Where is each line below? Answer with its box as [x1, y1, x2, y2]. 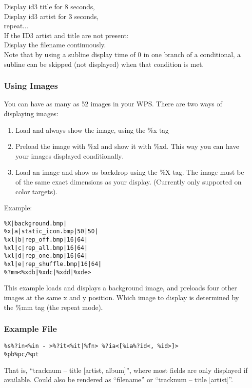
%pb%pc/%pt [4, 350, 39, 358]
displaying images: [4, 108, 58, 118]
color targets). [15, 186, 58, 196]
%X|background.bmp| [4, 220, 67, 227]
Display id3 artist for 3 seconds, [4, 11, 99, 21]
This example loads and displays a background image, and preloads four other [4, 283, 237, 293]
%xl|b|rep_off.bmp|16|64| [4, 236, 88, 244]
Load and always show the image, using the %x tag [15, 124, 169, 135]
